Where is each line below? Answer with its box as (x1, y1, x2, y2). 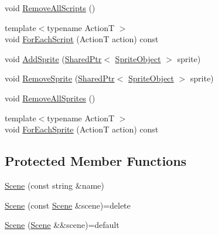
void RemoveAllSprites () (5, 91, 96, 104)
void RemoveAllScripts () (5, 2, 96, 13)
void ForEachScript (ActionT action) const (5, 33, 159, 45)
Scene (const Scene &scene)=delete (5, 199, 131, 211)
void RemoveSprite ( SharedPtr (5, 72, 115, 84)
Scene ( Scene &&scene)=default (5, 219, 120, 231)
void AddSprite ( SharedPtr (5, 52, 102, 64)
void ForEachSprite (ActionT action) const (5, 123, 159, 135)
